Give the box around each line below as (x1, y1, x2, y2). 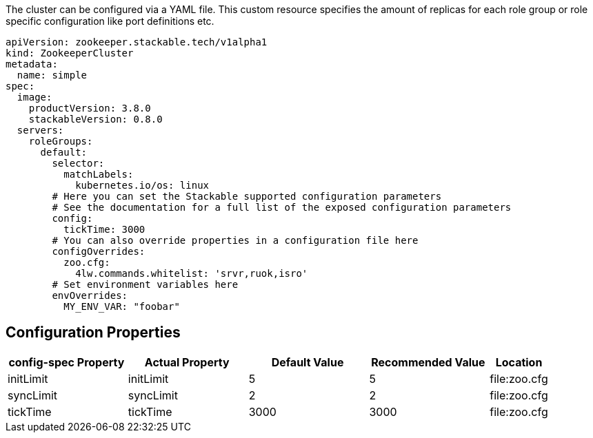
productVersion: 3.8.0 (28, 103, 151, 114)
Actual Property (144, 355, 230, 369)
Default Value (271, 355, 344, 369)
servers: (17, 125, 64, 136)
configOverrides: (52, 246, 145, 257)
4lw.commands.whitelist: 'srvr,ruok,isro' (75, 268, 308, 279)
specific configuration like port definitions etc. (6, 15, 214, 27)
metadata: (6, 59, 58, 70)
